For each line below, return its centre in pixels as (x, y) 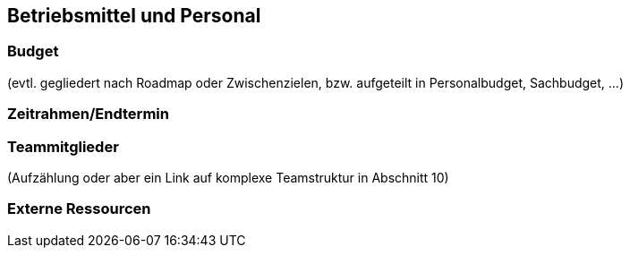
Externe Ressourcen (79, 209)
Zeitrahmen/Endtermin (88, 114)
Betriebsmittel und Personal (134, 16)
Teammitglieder (63, 146)
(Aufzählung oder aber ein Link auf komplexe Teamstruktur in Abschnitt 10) (228, 177)
